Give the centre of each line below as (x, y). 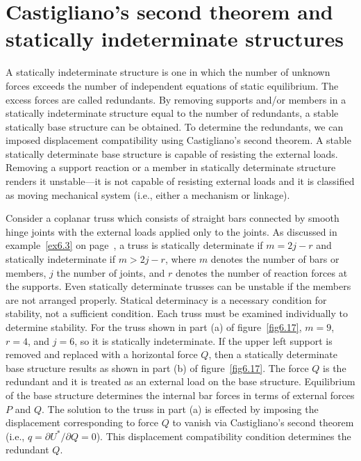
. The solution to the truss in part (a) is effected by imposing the (180, 409)
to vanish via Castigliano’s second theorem (263, 422)
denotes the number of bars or (275, 259)
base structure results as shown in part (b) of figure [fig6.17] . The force (157, 367)
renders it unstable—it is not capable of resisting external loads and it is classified (180, 181)
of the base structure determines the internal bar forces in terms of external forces (180, 395)
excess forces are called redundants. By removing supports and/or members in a (176, 99)
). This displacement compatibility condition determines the (224, 436)
